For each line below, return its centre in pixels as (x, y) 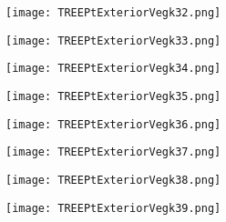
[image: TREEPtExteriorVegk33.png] (113, 40)
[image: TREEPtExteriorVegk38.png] (113, 180)
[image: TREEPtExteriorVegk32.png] (113, 13)
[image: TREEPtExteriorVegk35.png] (113, 96)
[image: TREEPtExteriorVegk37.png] (113, 152)
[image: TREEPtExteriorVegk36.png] (113, 124)
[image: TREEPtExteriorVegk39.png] (113, 208)
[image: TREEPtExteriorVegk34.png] (113, 69)
